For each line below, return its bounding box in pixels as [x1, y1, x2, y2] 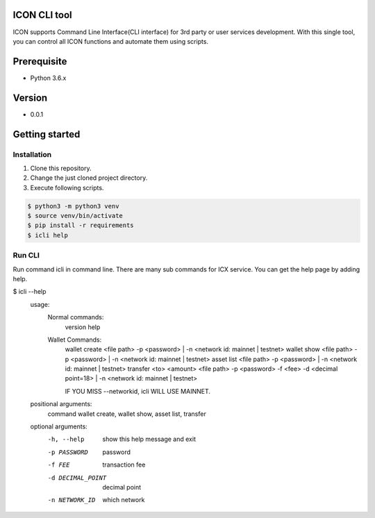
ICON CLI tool [12, 9, 72, 21]
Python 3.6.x [30, 74, 67, 82]
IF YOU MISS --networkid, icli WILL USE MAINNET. [65, 387, 211, 395]
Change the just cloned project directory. [30, 174, 148, 182]
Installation [12, 149, 52, 159]
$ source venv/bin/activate [27, 212, 123, 220]
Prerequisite [12, 56, 67, 67]
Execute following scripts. [30, 183, 104, 192]
